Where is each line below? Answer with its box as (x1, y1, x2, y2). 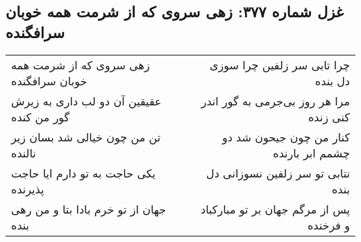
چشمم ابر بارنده (273, 144, 350, 161)
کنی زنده (308, 108, 350, 125)
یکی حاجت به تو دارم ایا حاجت (11, 164, 156, 181)
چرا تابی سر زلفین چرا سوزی (210, 56, 350, 73)
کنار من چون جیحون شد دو (221, 128, 350, 145)
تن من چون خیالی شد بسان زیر (11, 128, 161, 145)
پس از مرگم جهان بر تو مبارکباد (201, 200, 350, 217)
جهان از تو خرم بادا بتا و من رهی (11, 200, 167, 217)
